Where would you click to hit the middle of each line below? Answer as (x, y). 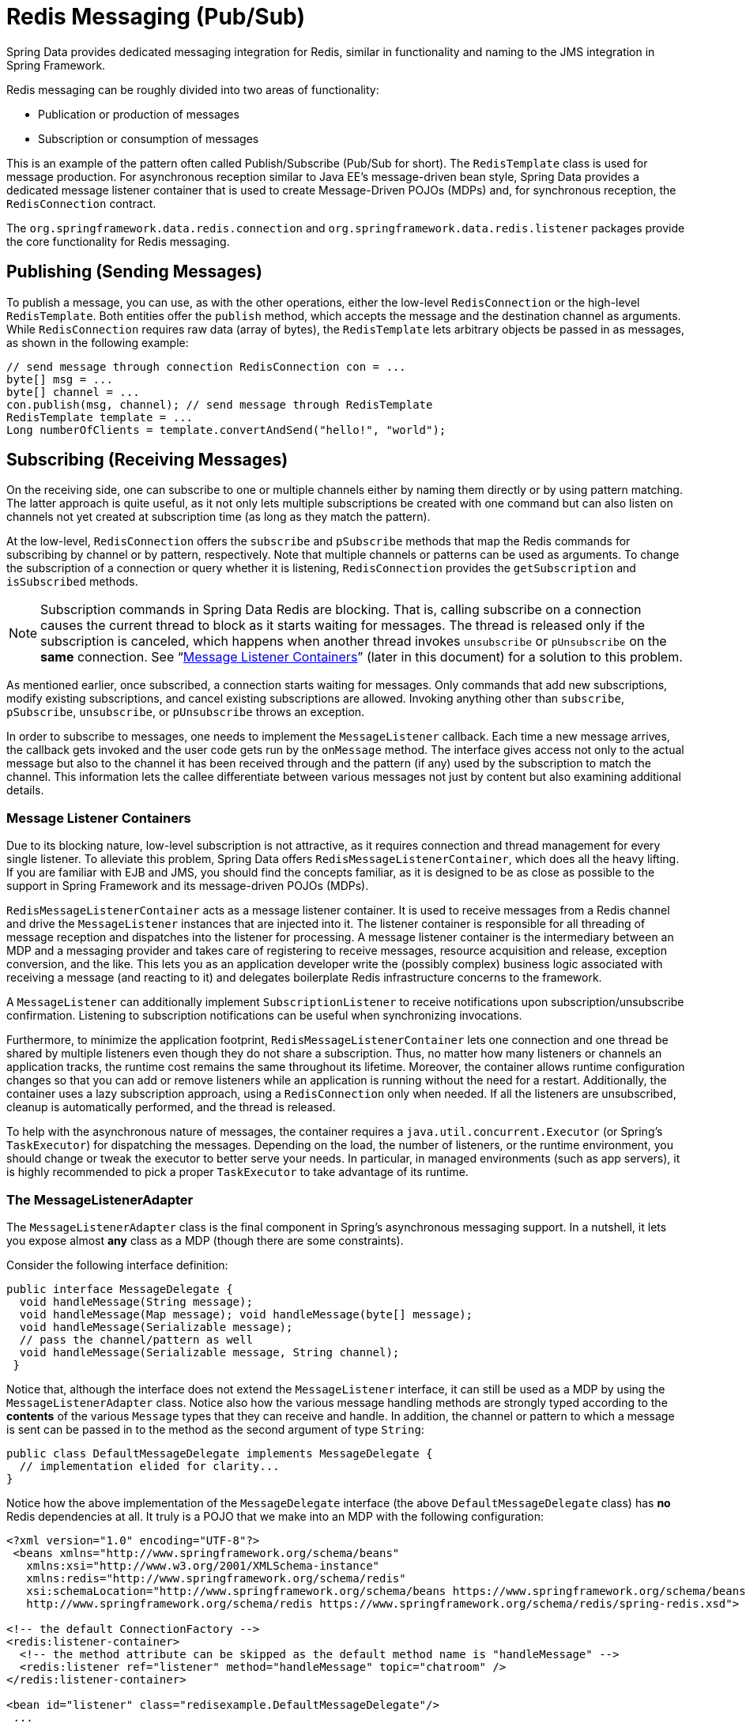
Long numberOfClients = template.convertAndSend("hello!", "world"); (226, 430)
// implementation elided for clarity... (149, 1466)
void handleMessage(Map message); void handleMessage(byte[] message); (246, 1314)
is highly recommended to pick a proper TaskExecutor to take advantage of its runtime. (237, 1172)
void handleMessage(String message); (136, 1301)
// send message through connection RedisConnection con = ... (206, 366)
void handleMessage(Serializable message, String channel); (209, 1352)
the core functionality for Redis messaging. (118, 241)
